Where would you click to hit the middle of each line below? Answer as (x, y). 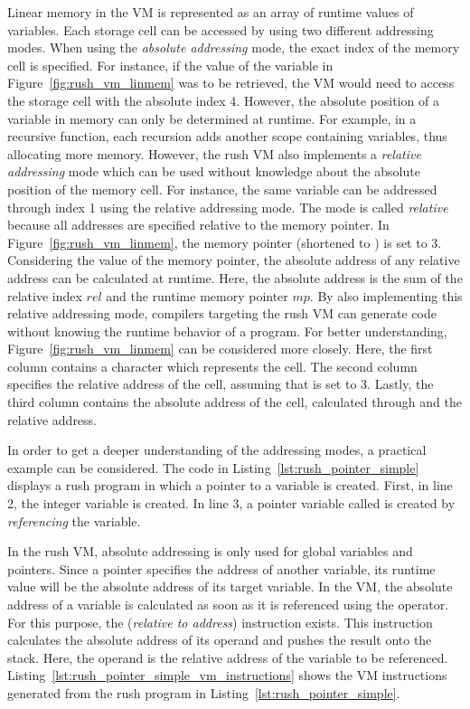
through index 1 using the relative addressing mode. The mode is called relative (228, 207)
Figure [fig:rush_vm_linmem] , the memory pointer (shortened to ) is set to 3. (225, 242)
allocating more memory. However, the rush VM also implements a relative (214, 153)
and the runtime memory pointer (197, 295)
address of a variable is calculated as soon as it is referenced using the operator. (228, 604)
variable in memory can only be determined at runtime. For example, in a (212, 118)
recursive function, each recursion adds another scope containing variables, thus (227, 136)
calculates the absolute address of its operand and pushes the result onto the (220, 640)
